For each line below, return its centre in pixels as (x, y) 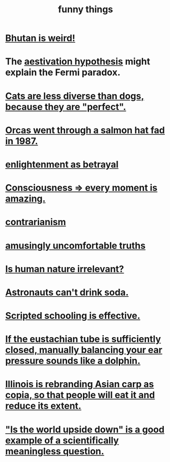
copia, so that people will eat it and (80, 395)
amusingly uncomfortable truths (76, 245)
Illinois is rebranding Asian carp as (80, 384)
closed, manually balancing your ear (84, 350)
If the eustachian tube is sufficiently (83, 339)
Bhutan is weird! (40, 38)
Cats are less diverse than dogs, (75, 96)
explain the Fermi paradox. (63, 72)
